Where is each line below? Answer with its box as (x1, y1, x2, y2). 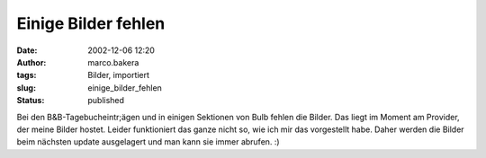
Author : (16, 57, 47, 67)
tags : (16, 70, 37, 81)
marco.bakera (87, 57, 139, 67)
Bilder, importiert (87, 70, 150, 81)
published (87, 95, 125, 106)
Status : (16, 95, 45, 106)
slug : (16, 82, 36, 93)
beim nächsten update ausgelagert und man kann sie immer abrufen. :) (16, 136, 280, 147)
